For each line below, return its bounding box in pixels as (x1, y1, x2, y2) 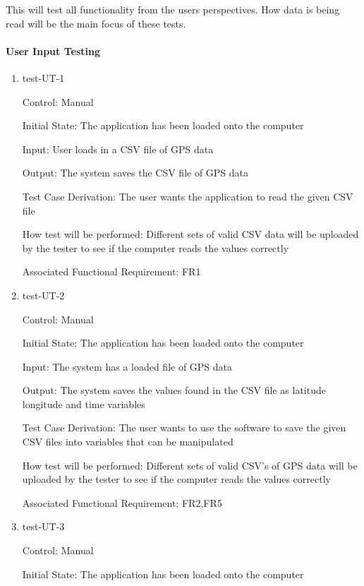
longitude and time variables (22, 396, 145, 411)
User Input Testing (6, 43, 100, 58)
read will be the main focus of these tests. (6, 16, 186, 30)
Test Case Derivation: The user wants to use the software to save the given (22, 420, 346, 435)
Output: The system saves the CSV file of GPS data (22, 165, 249, 180)
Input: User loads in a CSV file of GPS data (22, 141, 214, 156)
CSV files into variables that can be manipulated (22, 434, 233, 449)
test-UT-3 (22, 519, 65, 534)
